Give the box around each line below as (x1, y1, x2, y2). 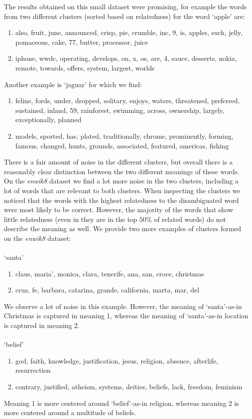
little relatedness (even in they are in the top (4, 214, 137, 224)
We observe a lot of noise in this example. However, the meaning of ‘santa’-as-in (4, 301, 242, 311)
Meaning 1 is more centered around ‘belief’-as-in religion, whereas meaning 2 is (4, 398, 239, 408)
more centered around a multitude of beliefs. (4, 407, 136, 418)
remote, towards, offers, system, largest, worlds (15, 62, 155, 73)
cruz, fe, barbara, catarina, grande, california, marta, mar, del (15, 285, 200, 295)
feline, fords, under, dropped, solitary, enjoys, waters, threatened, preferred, (15, 95, 240, 106)
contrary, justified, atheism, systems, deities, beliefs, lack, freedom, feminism (15, 382, 242, 391)
